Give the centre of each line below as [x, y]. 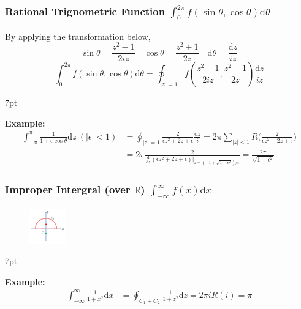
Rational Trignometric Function [85, 11]
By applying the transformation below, [78, 36]
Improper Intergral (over [68, 189]
